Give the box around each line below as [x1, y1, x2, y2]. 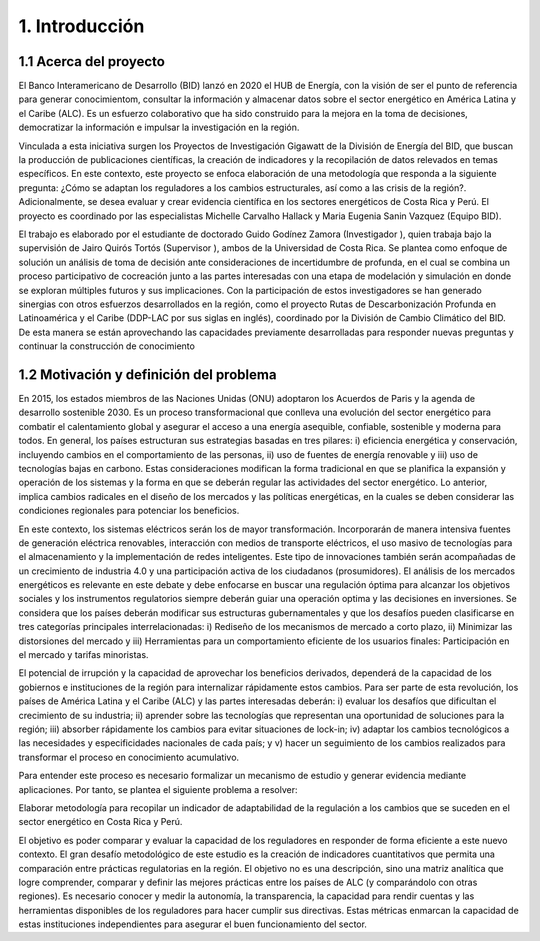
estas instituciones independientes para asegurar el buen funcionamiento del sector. [18, 918, 367, 930]
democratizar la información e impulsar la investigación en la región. [18, 121, 300, 134]
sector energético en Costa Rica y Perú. [18, 816, 183, 828]
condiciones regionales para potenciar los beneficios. [18, 505, 240, 517]
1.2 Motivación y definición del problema [18, 366, 277, 383]
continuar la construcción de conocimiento [18, 340, 195, 352]
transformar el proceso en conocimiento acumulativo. [18, 751, 240, 763]
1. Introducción [18, 15, 145, 37]
